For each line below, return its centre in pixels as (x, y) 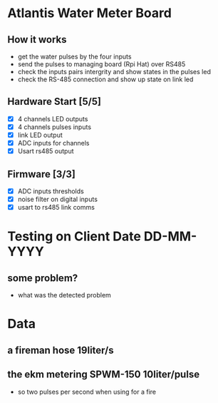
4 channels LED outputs (53, 118)
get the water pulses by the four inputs (74, 56)
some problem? (43, 278)
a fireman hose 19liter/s (61, 350)
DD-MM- (170, 236)
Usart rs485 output (46, 151)
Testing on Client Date (74, 236)
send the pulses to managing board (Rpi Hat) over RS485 (102, 64)
